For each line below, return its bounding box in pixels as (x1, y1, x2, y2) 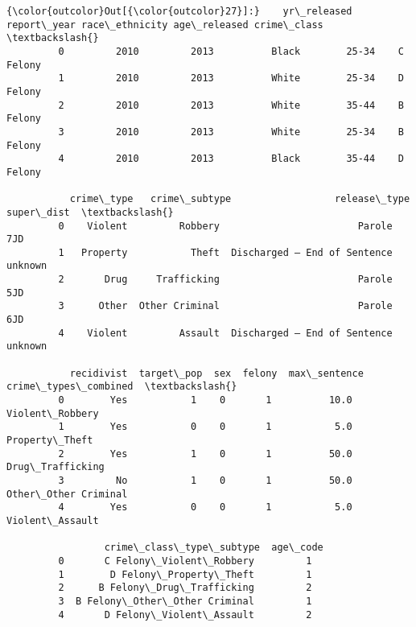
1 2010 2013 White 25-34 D (58, 72, 404, 85)
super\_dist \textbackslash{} (6, 206, 174, 218)
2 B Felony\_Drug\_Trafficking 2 (58, 582, 312, 594)
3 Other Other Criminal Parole (58, 300, 393, 312)
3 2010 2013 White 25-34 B (58, 126, 404, 138)
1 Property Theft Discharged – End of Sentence (58, 246, 393, 258)
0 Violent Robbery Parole (58, 220, 393, 232)
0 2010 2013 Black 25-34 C (58, 45, 404, 57)
